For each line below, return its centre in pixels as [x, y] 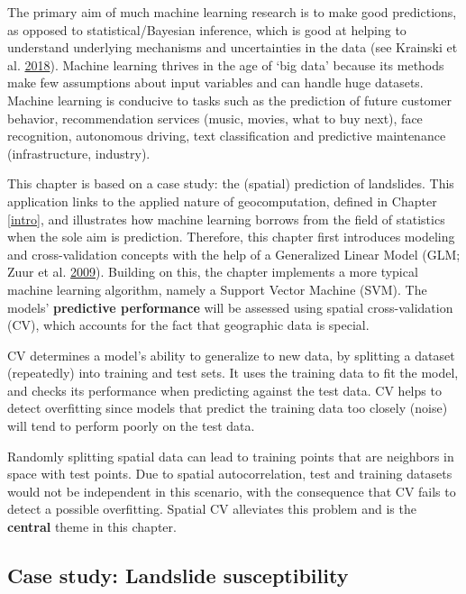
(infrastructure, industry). [79, 153]
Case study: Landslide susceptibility [178, 576]
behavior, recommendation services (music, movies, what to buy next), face [215, 118]
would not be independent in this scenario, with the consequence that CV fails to [232, 491]
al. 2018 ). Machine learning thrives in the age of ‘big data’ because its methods [226, 64]
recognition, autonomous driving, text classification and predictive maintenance [227, 136]
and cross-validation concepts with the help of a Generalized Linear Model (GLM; [234, 254]
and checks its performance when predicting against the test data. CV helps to [224, 390]
